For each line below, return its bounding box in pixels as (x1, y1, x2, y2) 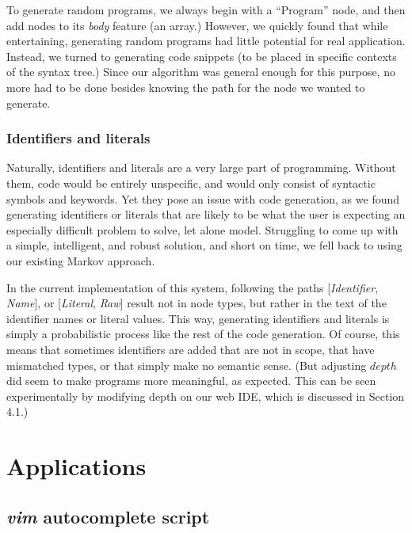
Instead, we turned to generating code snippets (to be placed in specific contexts (6, 48, 397, 64)
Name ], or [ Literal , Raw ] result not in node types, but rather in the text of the (6, 295, 387, 311)
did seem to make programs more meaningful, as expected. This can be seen (6, 372, 376, 389)
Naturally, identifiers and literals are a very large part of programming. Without (6, 159, 396, 176)
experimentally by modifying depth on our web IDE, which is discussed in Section (6, 387, 405, 404)
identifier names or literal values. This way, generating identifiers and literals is (6, 310, 390, 326)
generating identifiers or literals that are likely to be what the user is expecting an (6, 206, 406, 223)
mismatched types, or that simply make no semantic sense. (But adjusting (6, 356, 367, 373)
